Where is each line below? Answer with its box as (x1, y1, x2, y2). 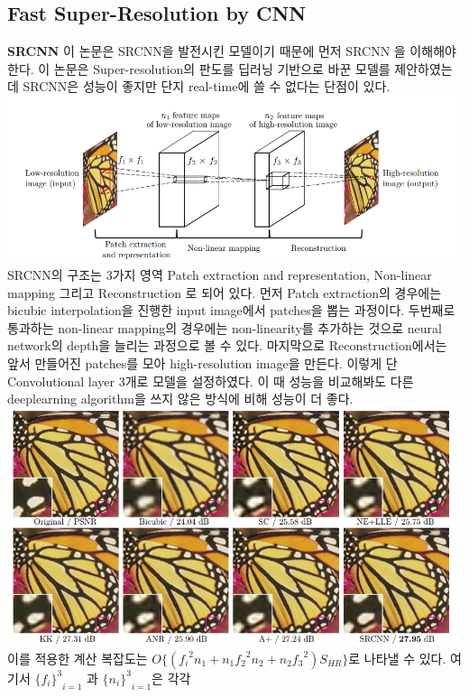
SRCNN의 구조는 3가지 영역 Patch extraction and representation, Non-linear (7, 265, 432, 283)
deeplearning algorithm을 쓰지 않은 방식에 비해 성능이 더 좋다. (7, 389, 354, 408)
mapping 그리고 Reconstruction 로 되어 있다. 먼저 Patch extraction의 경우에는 (7, 283, 442, 302)
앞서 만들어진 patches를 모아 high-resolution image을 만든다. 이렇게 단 (7, 353, 398, 372)
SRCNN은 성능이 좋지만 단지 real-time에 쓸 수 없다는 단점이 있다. (23, 77, 391, 96)
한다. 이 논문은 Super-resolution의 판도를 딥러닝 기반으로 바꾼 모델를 (7, 59, 391, 78)
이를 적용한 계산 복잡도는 (7, 648, 148, 667)
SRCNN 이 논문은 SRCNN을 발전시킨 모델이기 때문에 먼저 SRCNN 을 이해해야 (7, 42, 456, 60)
